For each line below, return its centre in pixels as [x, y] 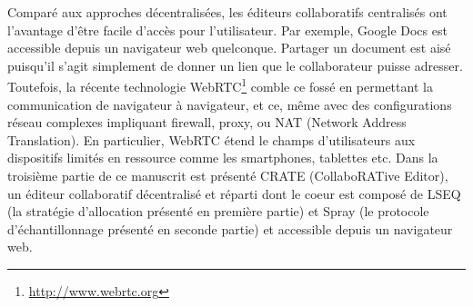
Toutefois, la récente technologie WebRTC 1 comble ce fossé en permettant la [220, 85]
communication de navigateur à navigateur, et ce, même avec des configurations [230, 104]
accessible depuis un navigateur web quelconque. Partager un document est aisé [229, 48]
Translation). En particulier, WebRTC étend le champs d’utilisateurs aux [211, 139]
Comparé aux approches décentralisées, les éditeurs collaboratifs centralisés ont [227, 12]
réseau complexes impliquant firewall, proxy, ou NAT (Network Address [207, 122]
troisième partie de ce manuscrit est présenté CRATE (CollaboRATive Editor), [228, 175]
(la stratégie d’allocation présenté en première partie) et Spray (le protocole [218, 211]
